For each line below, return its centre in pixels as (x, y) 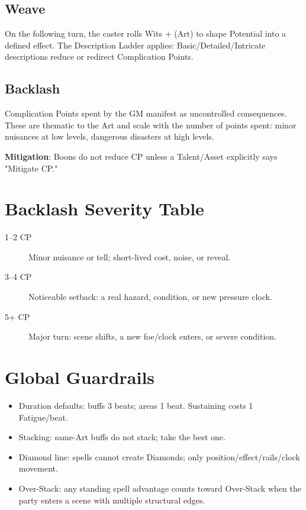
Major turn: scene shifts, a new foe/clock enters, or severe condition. (153, 336)
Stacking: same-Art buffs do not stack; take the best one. (122, 437)
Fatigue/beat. (43, 417)
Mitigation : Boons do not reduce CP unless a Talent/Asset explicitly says (141, 156)
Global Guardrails (80, 377)
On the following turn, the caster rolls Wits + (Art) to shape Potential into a (146, 33)
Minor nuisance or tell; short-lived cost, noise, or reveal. (130, 256)
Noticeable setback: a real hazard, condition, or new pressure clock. (150, 297)
